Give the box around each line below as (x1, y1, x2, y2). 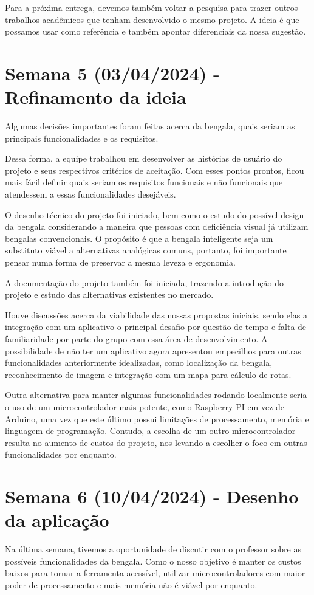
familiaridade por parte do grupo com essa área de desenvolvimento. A (5, 332, 268, 345)
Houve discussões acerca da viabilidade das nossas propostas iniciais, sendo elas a (5, 308, 308, 321)
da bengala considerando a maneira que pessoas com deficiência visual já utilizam (5, 220, 309, 233)
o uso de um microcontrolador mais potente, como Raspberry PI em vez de (5, 400, 285, 413)
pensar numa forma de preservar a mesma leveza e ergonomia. (5, 256, 236, 269)
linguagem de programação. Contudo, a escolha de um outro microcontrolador (5, 424, 296, 437)
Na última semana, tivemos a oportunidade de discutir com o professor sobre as (5, 543, 301, 555)
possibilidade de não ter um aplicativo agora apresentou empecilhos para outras (5, 344, 301, 357)
